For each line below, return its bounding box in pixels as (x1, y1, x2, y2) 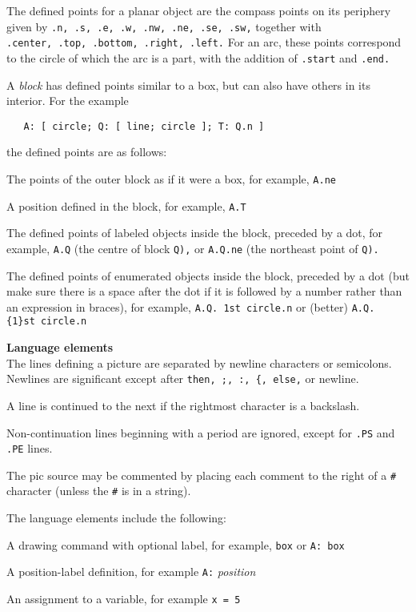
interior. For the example (6, 92, 129, 109)
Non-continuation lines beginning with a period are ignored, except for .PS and (6, 424, 395, 441)
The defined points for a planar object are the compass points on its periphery (6, 2, 391, 18)
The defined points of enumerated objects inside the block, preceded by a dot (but (6, 267, 410, 284)
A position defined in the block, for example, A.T (6, 197, 246, 214)
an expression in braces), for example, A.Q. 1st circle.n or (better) (6, 298, 349, 315)
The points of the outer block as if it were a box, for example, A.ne (6, 171, 336, 187)
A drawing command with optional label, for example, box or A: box (6, 536, 345, 553)
